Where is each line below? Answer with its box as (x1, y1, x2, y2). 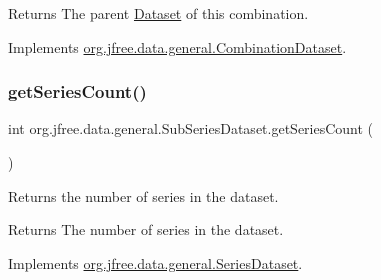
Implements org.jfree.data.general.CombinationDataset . (8, 36, 347, 57)
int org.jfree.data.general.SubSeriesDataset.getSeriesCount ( (8, 118, 374, 139)
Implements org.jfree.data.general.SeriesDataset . (8, 252, 303, 273)
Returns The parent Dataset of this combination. (8, 3, 309, 23)
